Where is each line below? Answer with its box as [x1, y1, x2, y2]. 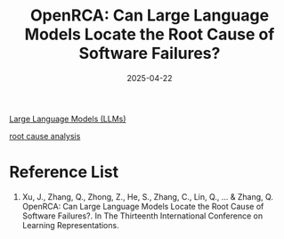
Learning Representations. [21, 219, 119, 230]
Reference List [9, 162, 118, 183]
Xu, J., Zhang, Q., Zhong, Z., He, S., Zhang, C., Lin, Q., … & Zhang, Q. [21, 191, 274, 202]
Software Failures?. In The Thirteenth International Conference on [21, 210, 264, 221]
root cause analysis [9, 130, 81, 141]
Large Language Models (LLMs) [9, 113, 126, 124]
